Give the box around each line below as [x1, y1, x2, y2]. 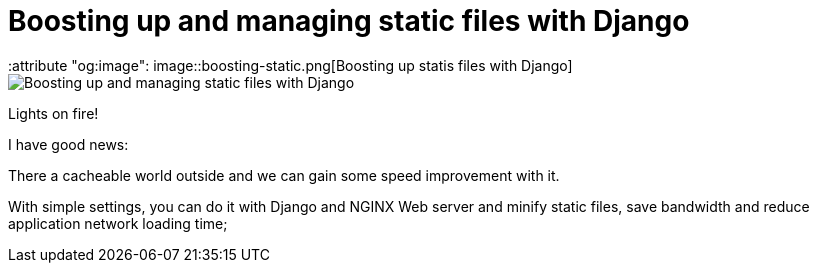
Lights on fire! [8, 104, 99, 122]
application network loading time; [8, 214, 228, 232]
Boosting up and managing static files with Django [8, 4, 690, 38]
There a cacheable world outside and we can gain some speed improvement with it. [8, 166, 560, 184]
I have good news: [8, 135, 129, 153]
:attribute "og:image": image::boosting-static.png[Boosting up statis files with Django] [8, 56, 573, 74]
